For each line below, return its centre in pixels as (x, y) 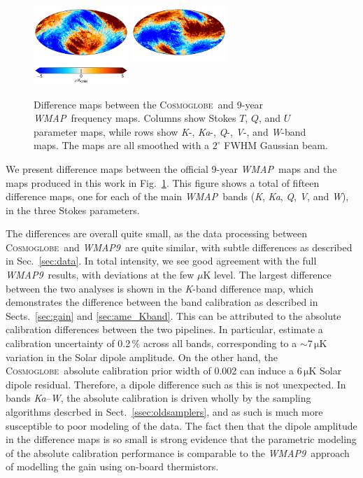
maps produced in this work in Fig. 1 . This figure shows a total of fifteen (163, 182)
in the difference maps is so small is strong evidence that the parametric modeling (181, 439)
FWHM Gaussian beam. (276, 145)
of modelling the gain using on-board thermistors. (112, 466)
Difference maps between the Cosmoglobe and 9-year (149, 104)
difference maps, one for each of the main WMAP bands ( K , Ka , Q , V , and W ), (177, 196)
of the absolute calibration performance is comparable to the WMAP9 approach (178, 452)
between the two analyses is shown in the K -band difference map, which (160, 288)
